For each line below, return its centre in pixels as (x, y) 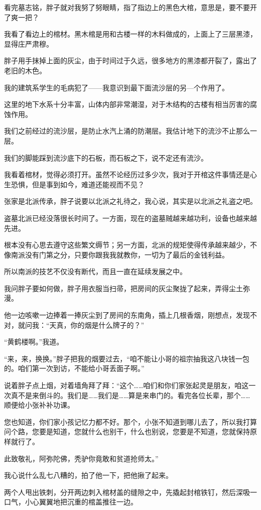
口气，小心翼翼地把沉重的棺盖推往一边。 (71, 502)
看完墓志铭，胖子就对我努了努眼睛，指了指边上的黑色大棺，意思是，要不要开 (130, 7)
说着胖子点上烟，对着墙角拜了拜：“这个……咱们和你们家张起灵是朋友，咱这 (126, 385)
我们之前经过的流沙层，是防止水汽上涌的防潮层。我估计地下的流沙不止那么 (127, 131)
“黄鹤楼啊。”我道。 (34, 342)
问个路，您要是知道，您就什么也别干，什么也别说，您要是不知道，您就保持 (127, 431)
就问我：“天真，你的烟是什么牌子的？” (81, 325)
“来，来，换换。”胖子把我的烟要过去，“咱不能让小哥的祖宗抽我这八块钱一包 (127, 358)
